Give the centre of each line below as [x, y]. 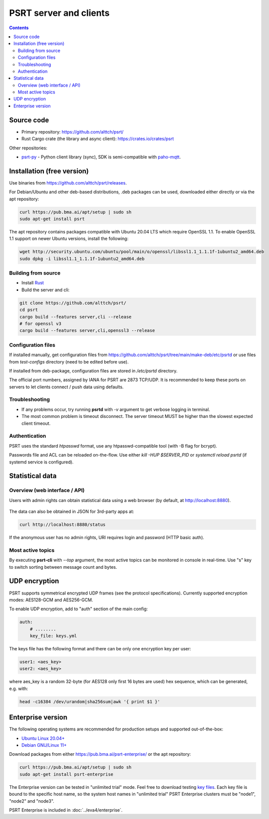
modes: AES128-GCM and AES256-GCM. [51, 600]
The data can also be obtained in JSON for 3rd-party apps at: [72, 511]
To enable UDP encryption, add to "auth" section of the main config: [78, 609]
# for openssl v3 [40, 324]
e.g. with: [19, 688]
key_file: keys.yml [54, 636]
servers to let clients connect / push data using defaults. [66, 387]
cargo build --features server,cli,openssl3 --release [87, 331]
